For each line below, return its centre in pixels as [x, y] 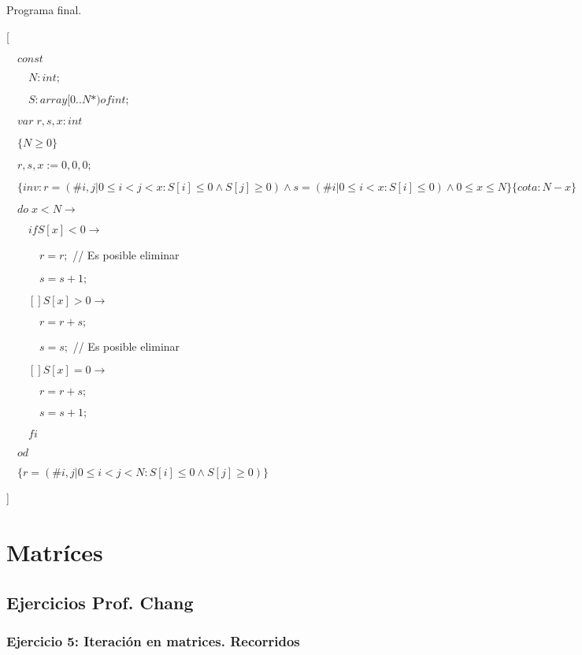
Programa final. [44, 9]
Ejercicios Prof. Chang [100, 602]
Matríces [55, 552]
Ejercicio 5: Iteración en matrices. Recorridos [153, 641]
